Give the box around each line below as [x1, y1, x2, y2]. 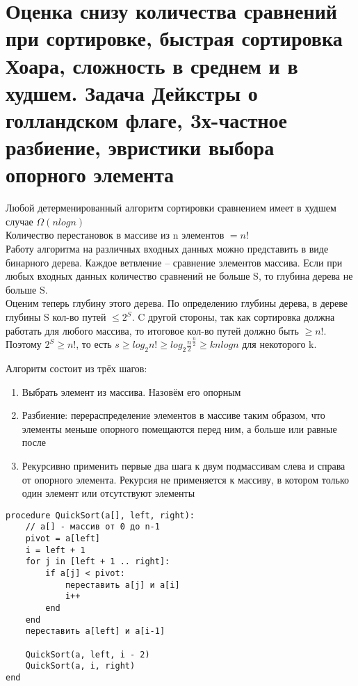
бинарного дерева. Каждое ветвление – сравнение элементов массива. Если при [6, 255, 343, 269]
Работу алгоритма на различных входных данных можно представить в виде [6, 241, 329, 256]
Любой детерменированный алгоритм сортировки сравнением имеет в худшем [6, 200, 336, 215]
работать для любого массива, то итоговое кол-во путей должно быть [6, 323, 299, 337]
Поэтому [6, 337, 42, 351]
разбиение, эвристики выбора [6, 133, 275, 161]
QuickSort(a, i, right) [25, 661, 136, 671]
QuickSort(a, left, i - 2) [25, 649, 150, 660]
